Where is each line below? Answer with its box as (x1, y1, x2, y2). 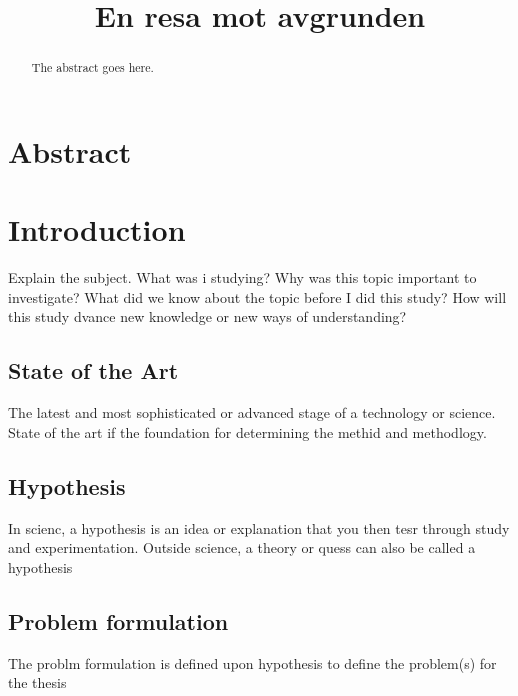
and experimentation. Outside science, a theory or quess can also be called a (8, 537, 476, 558)
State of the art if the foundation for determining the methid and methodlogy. (8, 421, 487, 442)
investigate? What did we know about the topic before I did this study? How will (8, 286, 507, 307)
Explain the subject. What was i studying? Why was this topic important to (8, 267, 477, 288)
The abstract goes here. (31, 59, 154, 76)
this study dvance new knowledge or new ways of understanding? (8, 306, 407, 327)
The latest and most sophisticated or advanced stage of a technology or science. (8, 402, 496, 423)
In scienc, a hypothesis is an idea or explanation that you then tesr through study (8, 517, 510, 538)
